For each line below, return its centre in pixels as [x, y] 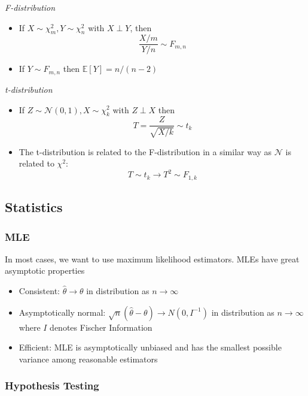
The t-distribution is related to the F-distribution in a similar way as [145, 151]
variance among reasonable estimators [88, 359]
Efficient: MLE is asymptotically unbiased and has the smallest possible [150, 347]
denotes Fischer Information [101, 327]
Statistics [34, 207]
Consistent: [39, 291]
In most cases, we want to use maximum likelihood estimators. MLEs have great [152, 259]
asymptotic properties [45, 270]
